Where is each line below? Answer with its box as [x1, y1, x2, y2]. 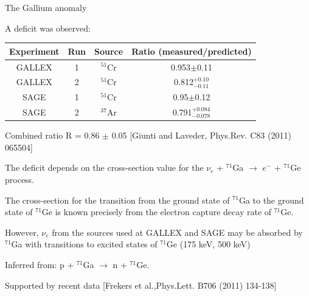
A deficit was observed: [5, 21, 91, 34]
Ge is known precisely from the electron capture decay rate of [41, 205, 272, 218]
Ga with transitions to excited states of [11, 238, 158, 250]
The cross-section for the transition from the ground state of [5, 193, 230, 206]
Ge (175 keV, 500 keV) [166, 238, 251, 250]
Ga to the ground [238, 193, 304, 206]
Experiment [9, 44, 60, 57]
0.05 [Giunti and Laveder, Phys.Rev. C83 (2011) [111, 129, 291, 142]
